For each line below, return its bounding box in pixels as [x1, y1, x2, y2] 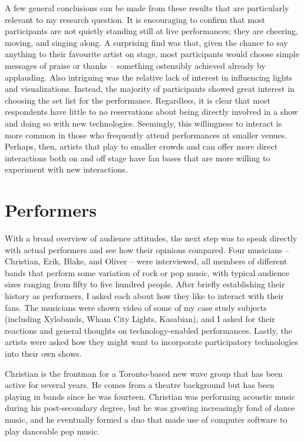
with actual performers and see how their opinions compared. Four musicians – [5, 243, 290, 256]
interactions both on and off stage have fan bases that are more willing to [5, 151, 270, 164]
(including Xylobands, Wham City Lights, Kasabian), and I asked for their [5, 313, 275, 325]
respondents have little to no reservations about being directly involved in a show [5, 105, 298, 118]
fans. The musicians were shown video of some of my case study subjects [5, 301, 267, 313]
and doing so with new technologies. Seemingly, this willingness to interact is [5, 117, 282, 129]
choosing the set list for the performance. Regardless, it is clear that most [5, 94, 270, 106]
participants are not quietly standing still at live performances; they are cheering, [5, 25, 298, 37]
